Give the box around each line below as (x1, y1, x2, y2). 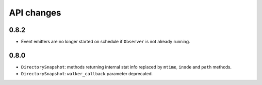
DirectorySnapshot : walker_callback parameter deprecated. (21, 71, 153, 77)
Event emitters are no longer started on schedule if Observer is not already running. (21, 39, 190, 45)
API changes (9, 7, 62, 18)
